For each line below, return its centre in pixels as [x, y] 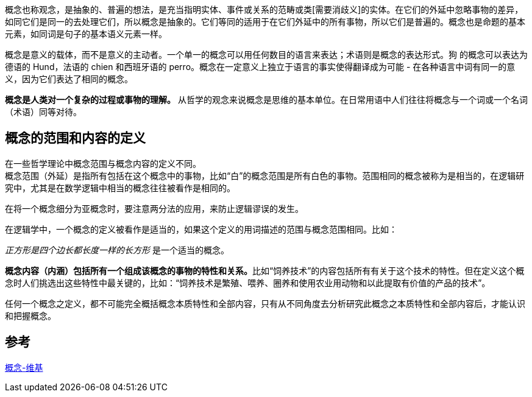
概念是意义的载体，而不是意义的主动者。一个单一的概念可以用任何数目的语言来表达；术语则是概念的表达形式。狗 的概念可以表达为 [266, 54]
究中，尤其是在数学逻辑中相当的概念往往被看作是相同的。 [120, 188]
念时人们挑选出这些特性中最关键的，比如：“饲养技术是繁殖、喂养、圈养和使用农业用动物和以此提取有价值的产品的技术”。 [248, 283]
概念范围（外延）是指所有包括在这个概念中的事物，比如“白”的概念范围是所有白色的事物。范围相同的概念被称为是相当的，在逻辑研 [265, 175]
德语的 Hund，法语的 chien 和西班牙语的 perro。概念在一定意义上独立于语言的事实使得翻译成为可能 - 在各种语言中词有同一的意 [260, 67]
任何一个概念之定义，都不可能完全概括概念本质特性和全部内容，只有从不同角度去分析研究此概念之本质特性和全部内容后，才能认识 [265, 303]
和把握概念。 [30, 315]
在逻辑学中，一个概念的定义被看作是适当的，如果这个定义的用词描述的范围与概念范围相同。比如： [201, 229]
